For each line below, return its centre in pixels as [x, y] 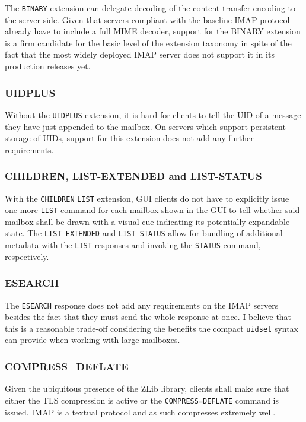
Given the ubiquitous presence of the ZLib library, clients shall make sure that [147, 388]
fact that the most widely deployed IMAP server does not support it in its [140, 54]
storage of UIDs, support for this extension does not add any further [129, 138]
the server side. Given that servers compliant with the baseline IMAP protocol [147, 19]
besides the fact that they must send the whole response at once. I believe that [148, 317]
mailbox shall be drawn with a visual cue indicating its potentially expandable [147, 221]
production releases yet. [48, 66]
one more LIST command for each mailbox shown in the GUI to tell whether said [152, 210]
